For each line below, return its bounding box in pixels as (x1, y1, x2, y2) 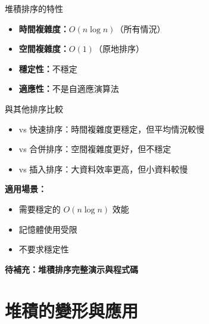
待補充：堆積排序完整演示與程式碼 (5, 263, 138, 275)
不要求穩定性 (18, 243, 69, 255)
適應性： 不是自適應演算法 (18, 82, 119, 95)
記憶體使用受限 (18, 223, 77, 235)
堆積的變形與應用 (5, 298, 139, 322)
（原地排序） (93, 42, 144, 55)
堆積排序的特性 (5, 2, 63, 14)
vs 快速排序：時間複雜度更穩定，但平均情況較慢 (18, 122, 205, 135)
